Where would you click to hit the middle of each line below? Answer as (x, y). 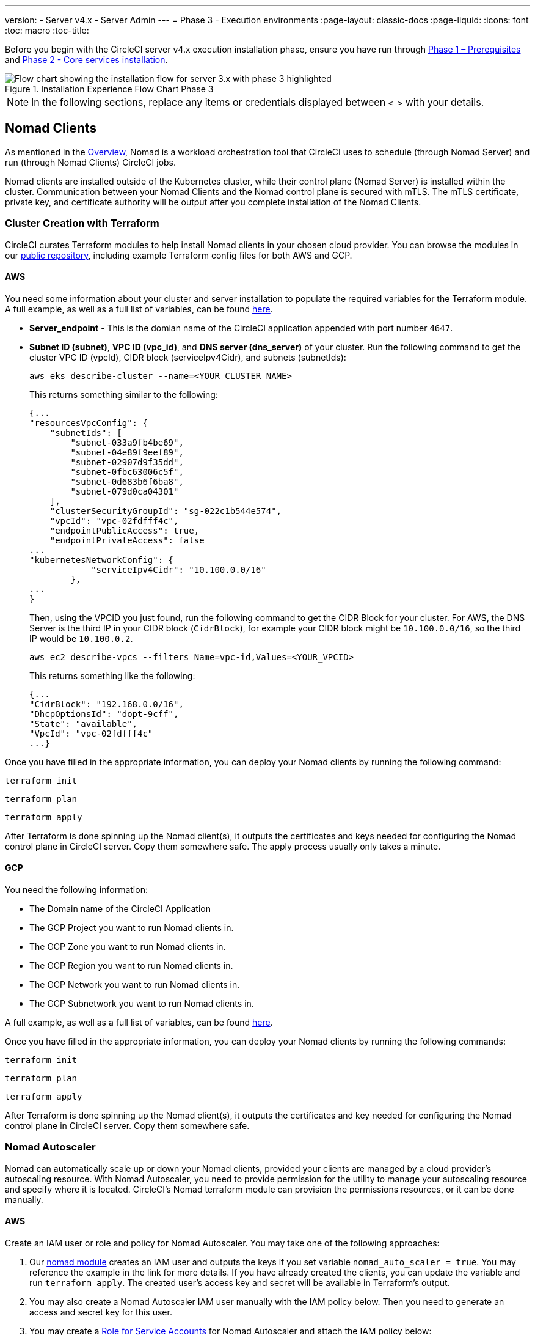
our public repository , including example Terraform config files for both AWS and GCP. (179, 255)
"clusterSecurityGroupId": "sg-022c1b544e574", (166, 511)
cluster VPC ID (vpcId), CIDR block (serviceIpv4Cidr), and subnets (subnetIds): (188, 357)
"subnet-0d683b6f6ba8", (127, 481)
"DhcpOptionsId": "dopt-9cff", (104, 714)
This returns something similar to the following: (124, 394)
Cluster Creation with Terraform (82, 223)
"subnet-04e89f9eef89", (127, 452)
